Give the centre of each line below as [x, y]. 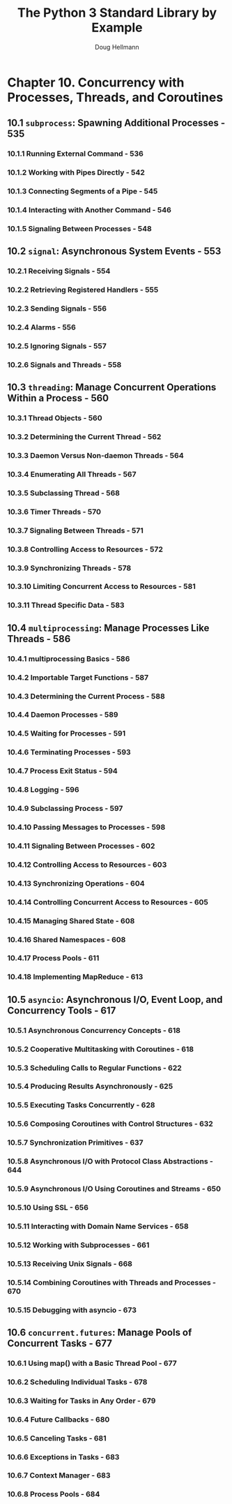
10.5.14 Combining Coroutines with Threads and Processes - [112, 1282]
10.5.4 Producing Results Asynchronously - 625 [90, 1087]
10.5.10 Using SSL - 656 [48, 1207]
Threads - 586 [39, 639]
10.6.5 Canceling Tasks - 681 [57, 1438]
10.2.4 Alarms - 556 [42, 327]
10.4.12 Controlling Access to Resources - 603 [87, 865]
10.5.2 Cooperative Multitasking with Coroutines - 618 [100, 1049]
